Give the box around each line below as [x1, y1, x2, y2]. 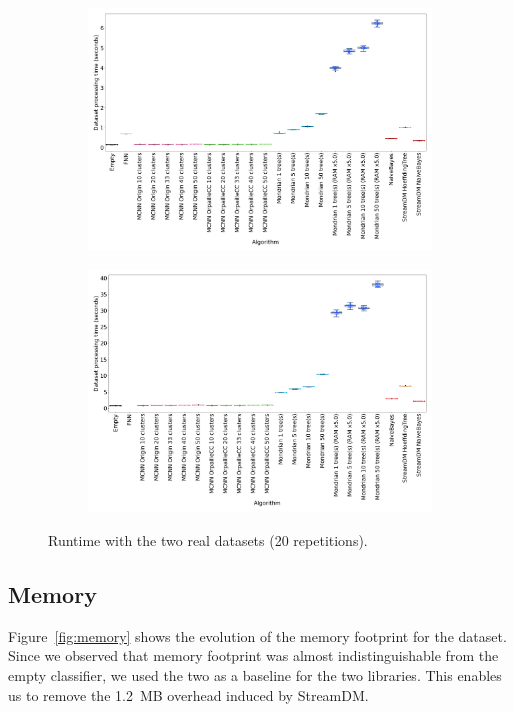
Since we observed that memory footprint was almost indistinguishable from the [8, 645, 499, 666]
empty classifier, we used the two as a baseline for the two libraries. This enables [8, 664, 502, 685]
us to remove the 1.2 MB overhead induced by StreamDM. [8, 684, 369, 705]
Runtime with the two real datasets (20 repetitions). [48, 529, 368, 550]
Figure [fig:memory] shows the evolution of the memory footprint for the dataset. [8, 625, 507, 646]
